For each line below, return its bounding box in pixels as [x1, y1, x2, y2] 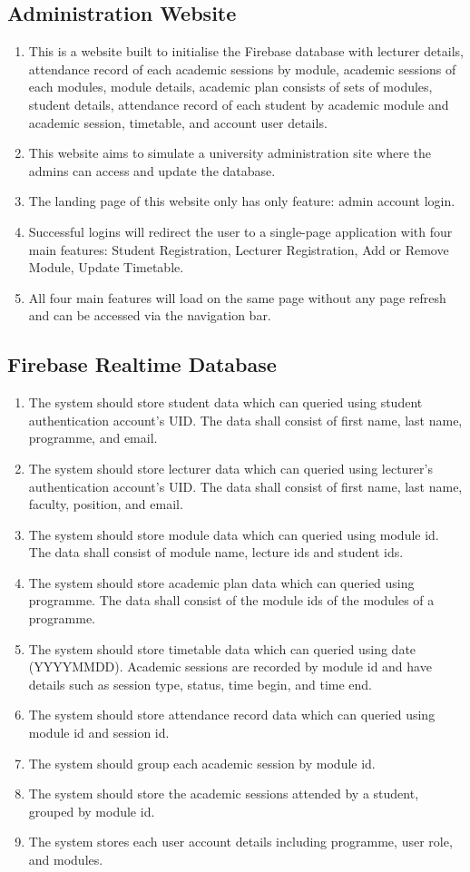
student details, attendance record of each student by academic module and [28, 94, 449, 113]
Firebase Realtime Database [7, 350, 277, 378]
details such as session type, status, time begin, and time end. [28, 674, 372, 693]
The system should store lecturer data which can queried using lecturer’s [28, 458, 433, 477]
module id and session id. [28, 723, 170, 742]
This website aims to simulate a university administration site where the [28, 143, 431, 162]
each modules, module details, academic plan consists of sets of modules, [28, 77, 433, 96]
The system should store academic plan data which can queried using [28, 573, 415, 592]
